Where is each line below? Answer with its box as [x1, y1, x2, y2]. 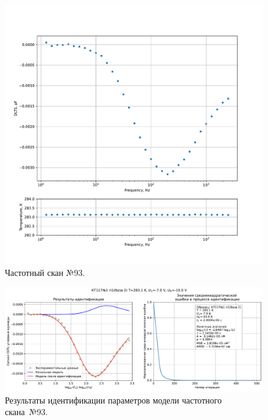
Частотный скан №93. [5, 266, 85, 278]
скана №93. [5, 405, 48, 418]
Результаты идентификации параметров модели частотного [5, 393, 222, 406]
